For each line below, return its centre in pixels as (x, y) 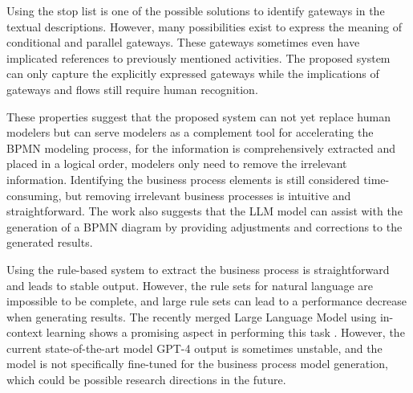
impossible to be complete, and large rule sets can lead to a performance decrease (207, 301)
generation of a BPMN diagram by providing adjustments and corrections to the (204, 226)
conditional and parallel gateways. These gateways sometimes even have (183, 42)
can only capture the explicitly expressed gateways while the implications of (193, 74)
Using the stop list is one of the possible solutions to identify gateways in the (196, 10)
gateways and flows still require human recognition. (132, 89)
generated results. (50, 242)
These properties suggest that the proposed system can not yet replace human (198, 116)
